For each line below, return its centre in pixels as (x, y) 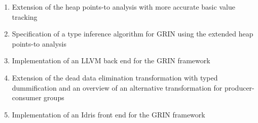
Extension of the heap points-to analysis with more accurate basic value (123, 7)
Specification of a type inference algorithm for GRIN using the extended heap (133, 34)
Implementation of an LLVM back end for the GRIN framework (111, 60)
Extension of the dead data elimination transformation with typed (115, 77)
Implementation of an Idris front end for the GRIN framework (108, 114)
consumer (27, 97)
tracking (25, 16)
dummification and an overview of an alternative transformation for (117, 87)
